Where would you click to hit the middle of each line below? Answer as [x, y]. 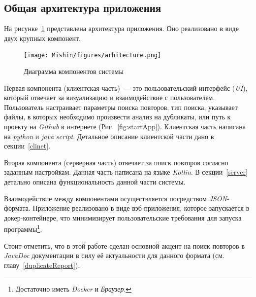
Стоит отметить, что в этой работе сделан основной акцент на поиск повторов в [124, 245]
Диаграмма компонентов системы [74, 71]
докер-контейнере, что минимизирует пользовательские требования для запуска [123, 217]
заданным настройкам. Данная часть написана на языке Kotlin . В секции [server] [126, 172]
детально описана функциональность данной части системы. [95, 181]
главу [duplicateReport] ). [42, 265]
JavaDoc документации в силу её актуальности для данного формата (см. [114, 255]
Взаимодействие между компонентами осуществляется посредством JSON [115, 198]
